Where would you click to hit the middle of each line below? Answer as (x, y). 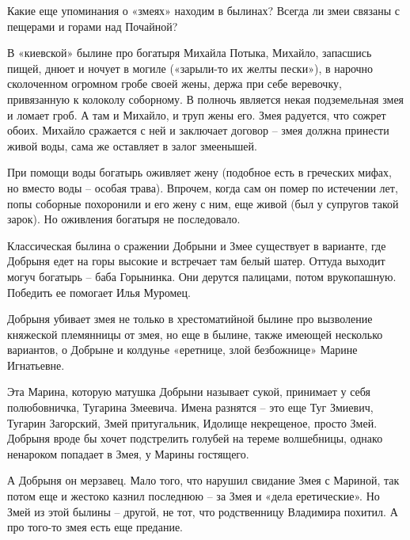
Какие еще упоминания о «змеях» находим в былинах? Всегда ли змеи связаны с (203, 10)
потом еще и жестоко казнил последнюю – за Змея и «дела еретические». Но (194, 496)
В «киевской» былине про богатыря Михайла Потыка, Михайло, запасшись (190, 53)
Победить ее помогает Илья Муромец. (99, 292)
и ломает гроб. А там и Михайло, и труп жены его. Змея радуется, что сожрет (197, 114)
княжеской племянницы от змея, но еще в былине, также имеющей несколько (195, 334)
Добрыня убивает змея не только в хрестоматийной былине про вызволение (190, 319)
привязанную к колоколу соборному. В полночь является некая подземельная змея (206, 99)
